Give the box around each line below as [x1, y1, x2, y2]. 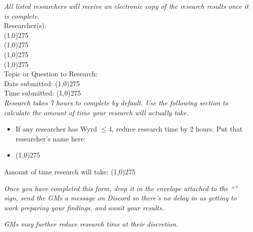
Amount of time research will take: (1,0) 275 [4, 166, 135, 176]
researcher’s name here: [15, 133, 86, 143]
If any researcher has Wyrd [15, 124, 97, 134]
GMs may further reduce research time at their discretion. [4, 219, 178, 229]
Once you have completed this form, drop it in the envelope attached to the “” [4, 183, 238, 193]
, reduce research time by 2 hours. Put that [112, 124, 243, 134]
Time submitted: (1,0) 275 [4, 88, 81, 98]
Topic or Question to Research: [4, 68, 98, 79]
